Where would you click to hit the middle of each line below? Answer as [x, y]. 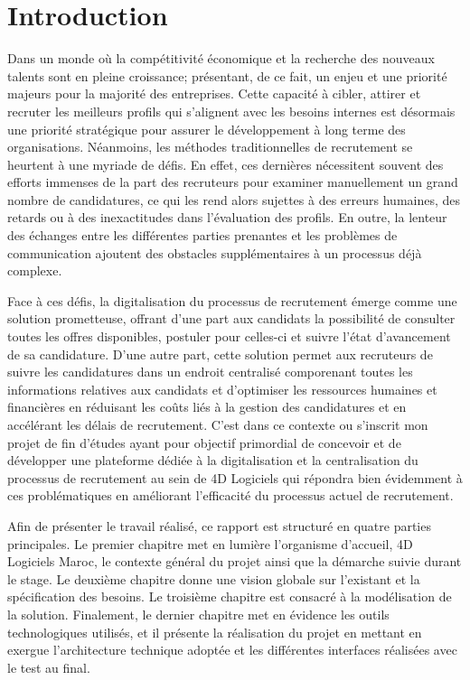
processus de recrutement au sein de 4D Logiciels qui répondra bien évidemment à [235, 477]
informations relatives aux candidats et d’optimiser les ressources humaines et [222, 389]
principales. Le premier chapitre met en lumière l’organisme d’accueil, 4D [210, 543]
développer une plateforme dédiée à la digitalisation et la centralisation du [213, 460]
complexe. [35, 270]
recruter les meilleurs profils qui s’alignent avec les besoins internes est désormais [231, 111]
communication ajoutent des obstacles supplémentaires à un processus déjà [215, 252]
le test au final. [49, 667]
